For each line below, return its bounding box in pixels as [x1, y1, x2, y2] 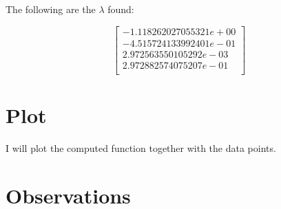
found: [107, 2, 134, 16]
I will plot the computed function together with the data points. [6, 140, 276, 155]
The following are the [6, 2, 96, 16]
